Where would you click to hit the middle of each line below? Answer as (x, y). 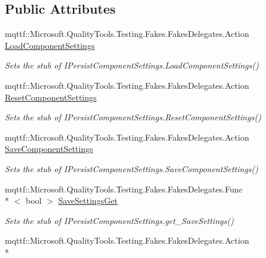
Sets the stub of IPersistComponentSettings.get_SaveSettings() (119, 220)
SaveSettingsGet (88, 201)
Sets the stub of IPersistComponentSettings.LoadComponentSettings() (132, 65)
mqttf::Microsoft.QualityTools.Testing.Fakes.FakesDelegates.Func (124, 189)
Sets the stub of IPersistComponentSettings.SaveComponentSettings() (132, 168)
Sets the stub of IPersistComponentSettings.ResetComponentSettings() (133, 117)
